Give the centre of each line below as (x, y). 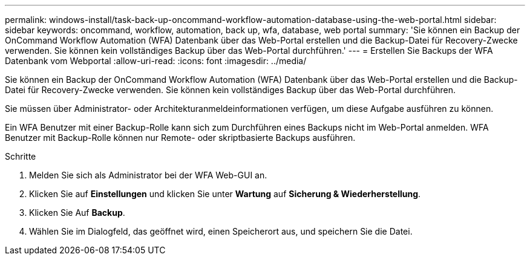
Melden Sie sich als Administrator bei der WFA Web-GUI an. (148, 175)
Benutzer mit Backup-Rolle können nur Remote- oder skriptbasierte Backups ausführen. (180, 138)
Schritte (21, 156)
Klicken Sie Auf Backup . (77, 213)
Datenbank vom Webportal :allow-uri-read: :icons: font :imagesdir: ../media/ (156, 61)
